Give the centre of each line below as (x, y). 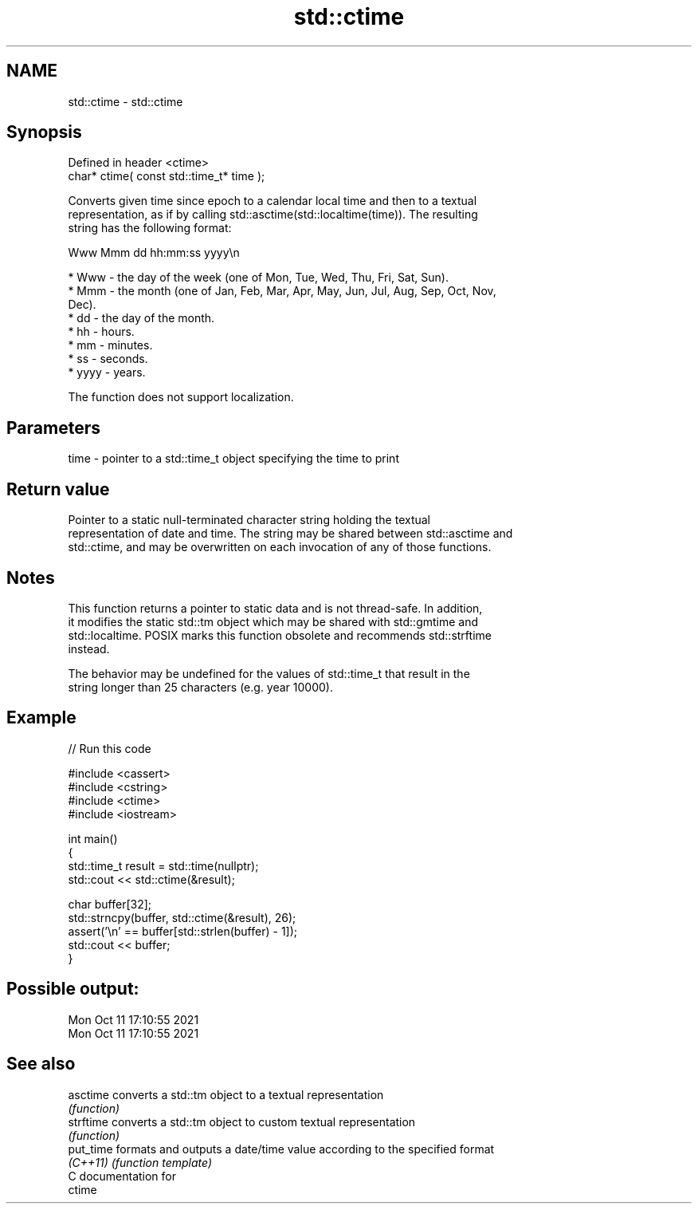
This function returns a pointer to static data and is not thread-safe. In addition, (275, 608)
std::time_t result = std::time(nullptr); (163, 865)
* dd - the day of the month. (141, 318)
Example (41, 718)
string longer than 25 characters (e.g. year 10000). (200, 687)
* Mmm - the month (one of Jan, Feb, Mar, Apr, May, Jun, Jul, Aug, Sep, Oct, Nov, (282, 291)
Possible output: (73, 989)
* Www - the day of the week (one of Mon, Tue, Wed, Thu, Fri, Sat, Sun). (258, 278)
